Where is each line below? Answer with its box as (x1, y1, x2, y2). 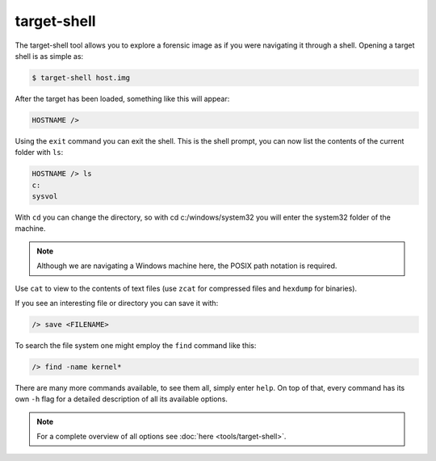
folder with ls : (15, 148, 64, 157)
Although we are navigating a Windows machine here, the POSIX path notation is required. (36, 261, 337, 270)
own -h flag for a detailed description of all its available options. (15, 394, 228, 404)
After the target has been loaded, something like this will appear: (15, 94, 230, 103)
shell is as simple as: (15, 51, 84, 61)
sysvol (31, 192, 58, 201)
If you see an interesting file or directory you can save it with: (15, 298, 219, 308)
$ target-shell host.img (31, 73, 131, 82)
